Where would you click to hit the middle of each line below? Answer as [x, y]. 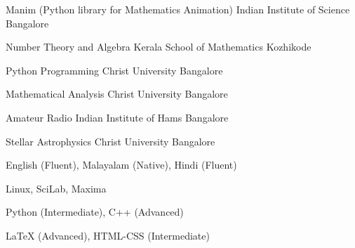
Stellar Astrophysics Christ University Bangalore [110, 141]
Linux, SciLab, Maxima [56, 188]
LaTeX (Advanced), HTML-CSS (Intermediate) [108, 235]
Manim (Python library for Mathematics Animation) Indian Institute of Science [178, 9]
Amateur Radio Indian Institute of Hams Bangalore [117, 117]
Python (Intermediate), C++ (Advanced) [95, 212]
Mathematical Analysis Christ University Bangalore [117, 94]
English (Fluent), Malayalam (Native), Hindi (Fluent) [121, 165]
